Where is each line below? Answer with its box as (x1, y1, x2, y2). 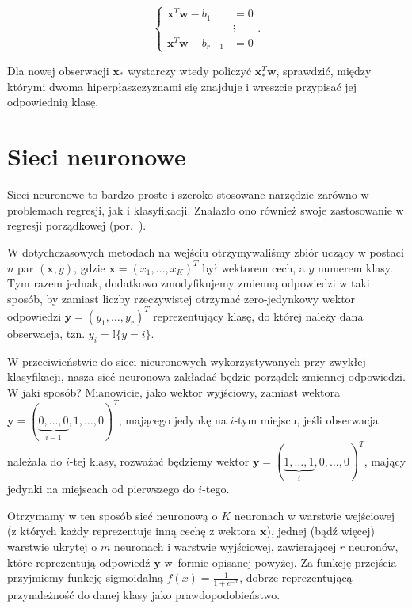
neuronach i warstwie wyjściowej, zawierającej (113, 538, 337, 555)
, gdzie (74, 259, 105, 275)
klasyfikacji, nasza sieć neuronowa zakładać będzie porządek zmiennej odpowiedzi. (7, 368, 406, 385)
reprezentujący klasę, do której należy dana (153, 307, 364, 324)
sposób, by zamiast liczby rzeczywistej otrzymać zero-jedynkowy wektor (7, 290, 356, 306)
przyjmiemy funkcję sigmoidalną (7, 569, 163, 586)
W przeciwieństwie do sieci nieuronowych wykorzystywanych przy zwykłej (7, 352, 366, 369)
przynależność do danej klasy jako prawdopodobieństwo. (7, 587, 280, 603)
